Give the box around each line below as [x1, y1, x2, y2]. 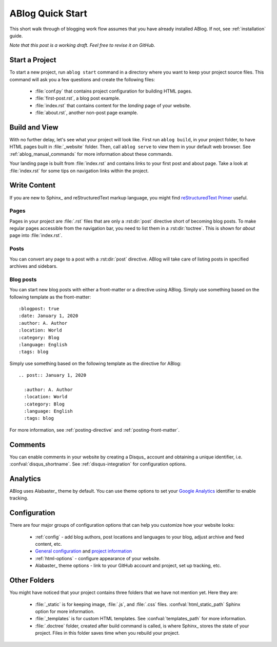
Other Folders [9, 576, 55, 585]
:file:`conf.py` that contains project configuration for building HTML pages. [35, 88, 192, 95]
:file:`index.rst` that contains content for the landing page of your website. [35, 102, 191, 108]
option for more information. [35, 608, 95, 614]
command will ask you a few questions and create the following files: [9, 76, 155, 82]
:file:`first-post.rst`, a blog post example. [35, 95, 121, 101]
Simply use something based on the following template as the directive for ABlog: [9, 360, 182, 366]
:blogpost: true [18, 306, 60, 311]
